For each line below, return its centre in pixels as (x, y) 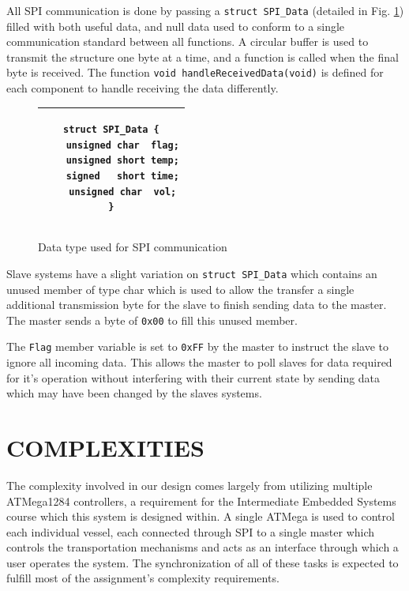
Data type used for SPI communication (133, 247)
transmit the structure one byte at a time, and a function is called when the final (203, 56)
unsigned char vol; (123, 192)
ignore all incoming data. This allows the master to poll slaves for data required (199, 362)
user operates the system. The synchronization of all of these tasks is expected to (203, 562)
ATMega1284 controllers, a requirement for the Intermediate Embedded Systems (201, 501)
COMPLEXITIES (105, 447)
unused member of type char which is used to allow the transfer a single (180, 289)
